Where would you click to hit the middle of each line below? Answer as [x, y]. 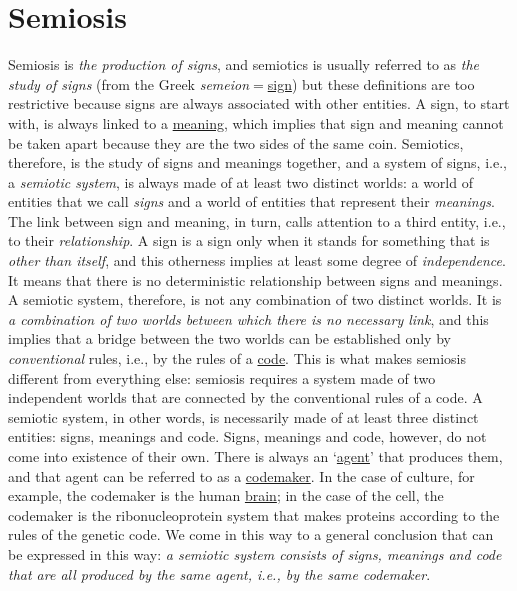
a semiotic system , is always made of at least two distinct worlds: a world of [240, 181]
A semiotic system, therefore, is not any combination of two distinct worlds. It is [255, 299]
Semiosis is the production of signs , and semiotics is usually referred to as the [244, 64]
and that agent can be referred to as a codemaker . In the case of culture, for [241, 475]
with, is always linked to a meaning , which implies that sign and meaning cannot [256, 122]
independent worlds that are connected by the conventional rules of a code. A [245, 397]
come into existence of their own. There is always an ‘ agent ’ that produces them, [255, 456]
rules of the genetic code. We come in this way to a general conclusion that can [251, 534]
